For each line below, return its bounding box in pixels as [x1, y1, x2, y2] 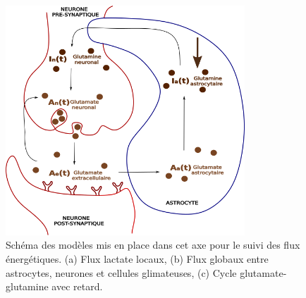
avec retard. [51, 279, 103, 294]
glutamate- [240, 265, 287, 280]
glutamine [6, 279, 49, 294]
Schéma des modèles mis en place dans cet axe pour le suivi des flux [6, 237, 300, 252]
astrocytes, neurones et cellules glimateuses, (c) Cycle [6, 265, 237, 280]
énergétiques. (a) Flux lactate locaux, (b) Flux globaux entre [6, 252, 269, 266]
